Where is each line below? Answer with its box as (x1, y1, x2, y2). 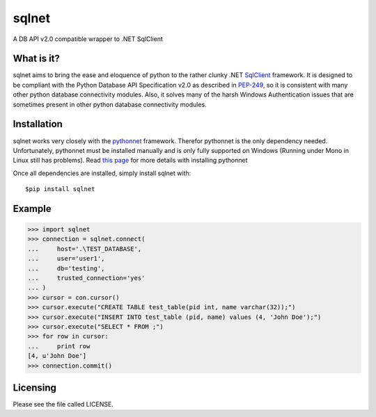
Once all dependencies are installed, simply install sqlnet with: (13, 169, 191, 177)
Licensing (13, 382, 57, 393)
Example (13, 202, 52, 215)
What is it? (13, 53, 61, 65)
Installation (13, 118, 63, 130)
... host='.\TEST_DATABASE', (27, 245, 142, 253)
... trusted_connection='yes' (27, 275, 146, 282)
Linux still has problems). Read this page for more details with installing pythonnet (13, 156, 248, 165)
